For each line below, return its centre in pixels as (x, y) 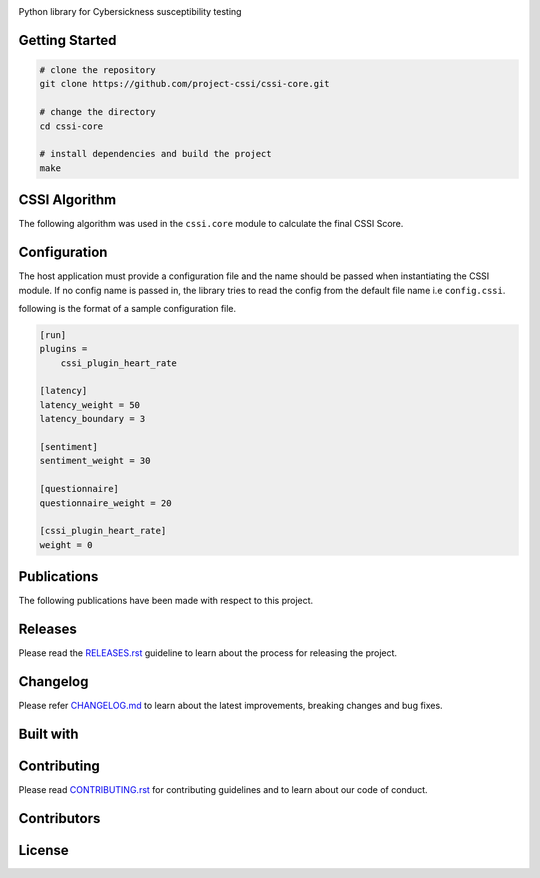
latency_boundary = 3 (92, 419)
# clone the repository (98, 70)
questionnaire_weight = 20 (105, 503)
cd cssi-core (71, 126)
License (43, 850)
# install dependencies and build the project (155, 154)
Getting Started (67, 40)
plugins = (63, 349)
